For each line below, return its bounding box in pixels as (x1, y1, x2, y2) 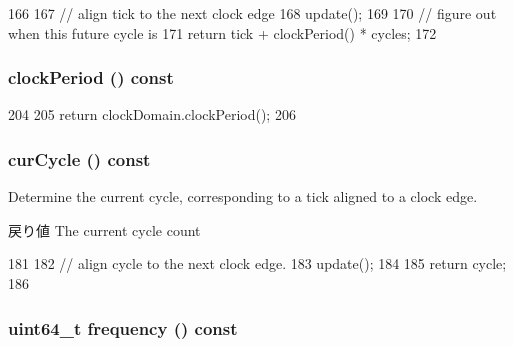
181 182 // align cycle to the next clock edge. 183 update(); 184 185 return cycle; (8, 253, 507, 274)
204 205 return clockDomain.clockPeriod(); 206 (8, 104, 296, 125)
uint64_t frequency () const (8, 315, 238, 340)
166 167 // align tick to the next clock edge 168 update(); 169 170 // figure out (8, 3, 497, 23)
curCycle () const (8, 146, 151, 171)
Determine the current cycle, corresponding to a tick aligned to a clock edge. (8, 186, 478, 207)
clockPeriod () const (8, 65, 174, 90)
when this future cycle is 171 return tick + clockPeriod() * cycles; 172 (8, 22, 437, 43)
